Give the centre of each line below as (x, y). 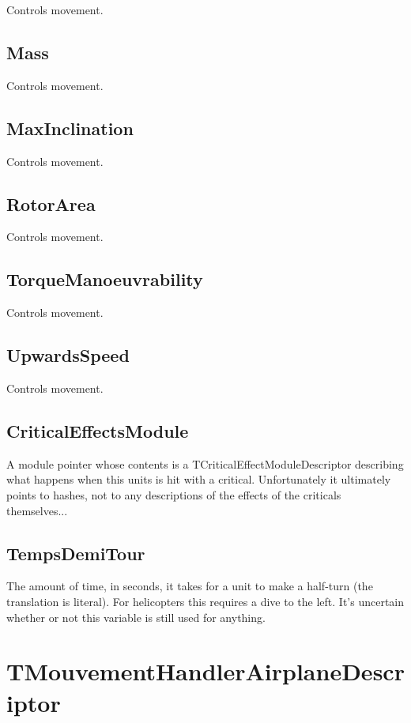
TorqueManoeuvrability (105, 279)
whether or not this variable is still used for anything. (136, 617)
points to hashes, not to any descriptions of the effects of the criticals (174, 494)
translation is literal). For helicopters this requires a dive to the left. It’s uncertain (205, 601)
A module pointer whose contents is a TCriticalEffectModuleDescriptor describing (205, 463)
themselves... (37, 510)
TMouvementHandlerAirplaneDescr (205, 671)
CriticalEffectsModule (98, 430)
